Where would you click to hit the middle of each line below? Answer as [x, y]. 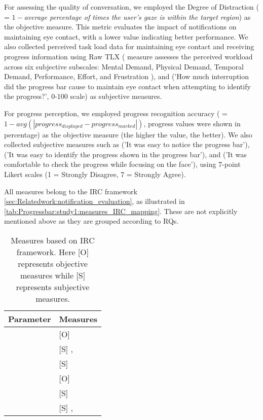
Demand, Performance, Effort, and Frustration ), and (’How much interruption [127, 76]
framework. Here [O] [53, 252]
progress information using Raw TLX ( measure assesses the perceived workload [128, 56]
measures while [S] [53, 275]
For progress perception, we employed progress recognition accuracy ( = [116, 113]
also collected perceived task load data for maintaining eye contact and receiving [129, 46]
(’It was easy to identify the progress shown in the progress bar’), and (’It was [125, 154]
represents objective [53, 263]
